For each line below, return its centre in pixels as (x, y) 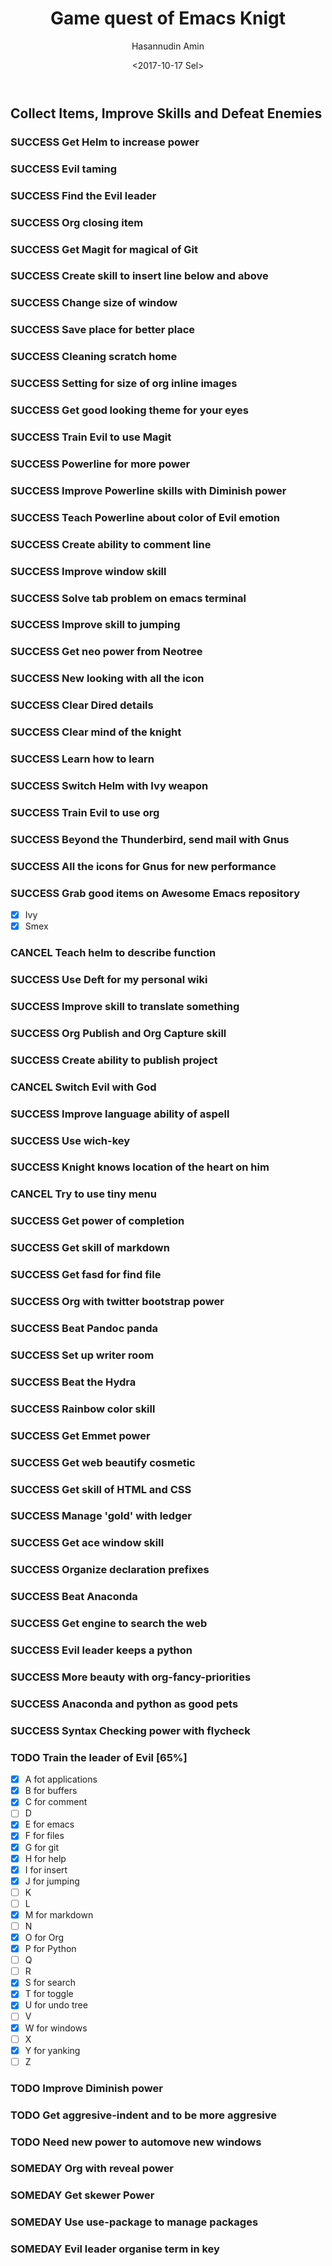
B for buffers (51, 1791)
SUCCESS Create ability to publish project (114, 1060)
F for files (44, 1836)
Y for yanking (52, 2050)
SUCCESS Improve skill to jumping (95, 625)
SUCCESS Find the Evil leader (83, 195)
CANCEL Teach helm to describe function (113, 953)
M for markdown (59, 1914)
